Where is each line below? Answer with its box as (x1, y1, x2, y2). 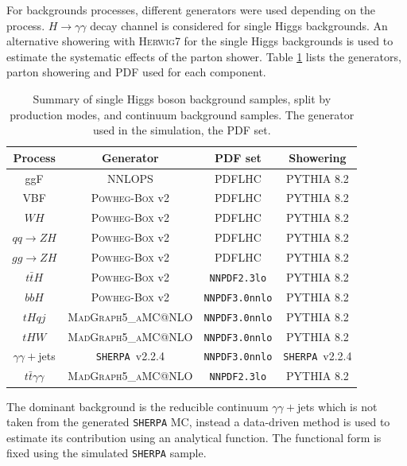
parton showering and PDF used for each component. (6, 64, 266, 80)
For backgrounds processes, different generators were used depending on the (6, 2, 376, 17)
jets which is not (297, 398, 378, 414)
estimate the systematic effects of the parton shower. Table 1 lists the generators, (6, 48, 401, 64)
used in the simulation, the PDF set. (92, 122, 271, 138)
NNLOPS (107, 169, 153, 186)
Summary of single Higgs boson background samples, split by (33, 90, 331, 107)
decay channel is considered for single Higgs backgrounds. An (90, 17, 388, 33)
